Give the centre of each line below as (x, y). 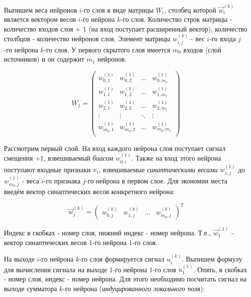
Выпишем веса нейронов (40, 9)
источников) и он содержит (44, 59)
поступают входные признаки (47, 169)
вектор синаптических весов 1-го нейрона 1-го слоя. (81, 242)
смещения (18, 158)
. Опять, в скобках (220, 269)
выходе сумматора (31, 288)
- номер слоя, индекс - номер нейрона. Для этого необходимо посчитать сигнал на (125, 278)
